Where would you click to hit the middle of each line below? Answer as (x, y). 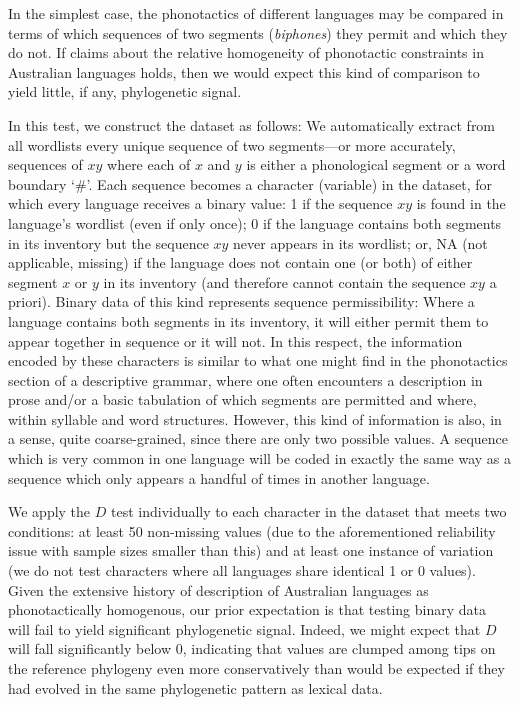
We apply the (49, 511)
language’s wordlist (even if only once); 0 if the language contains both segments (255, 222)
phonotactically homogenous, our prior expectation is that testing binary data (247, 609)
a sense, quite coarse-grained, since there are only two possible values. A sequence (258, 438)
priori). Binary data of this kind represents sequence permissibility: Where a (241, 301)
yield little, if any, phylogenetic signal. (125, 91)
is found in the (461, 203)
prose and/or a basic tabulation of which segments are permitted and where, (242, 399)
